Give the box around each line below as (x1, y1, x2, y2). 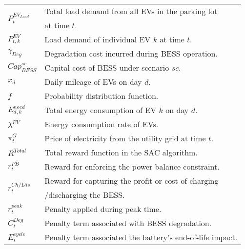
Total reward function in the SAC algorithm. (44, 147, 198, 158)
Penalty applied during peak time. (44, 203, 162, 214)
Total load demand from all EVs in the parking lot (44, 5, 218, 17)
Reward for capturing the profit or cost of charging (44, 175, 219, 186)
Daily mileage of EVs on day (44, 76, 142, 87)
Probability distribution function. (44, 90, 159, 101)
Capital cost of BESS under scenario (44, 62, 169, 73)
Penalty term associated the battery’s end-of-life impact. (44, 231, 238, 243)
